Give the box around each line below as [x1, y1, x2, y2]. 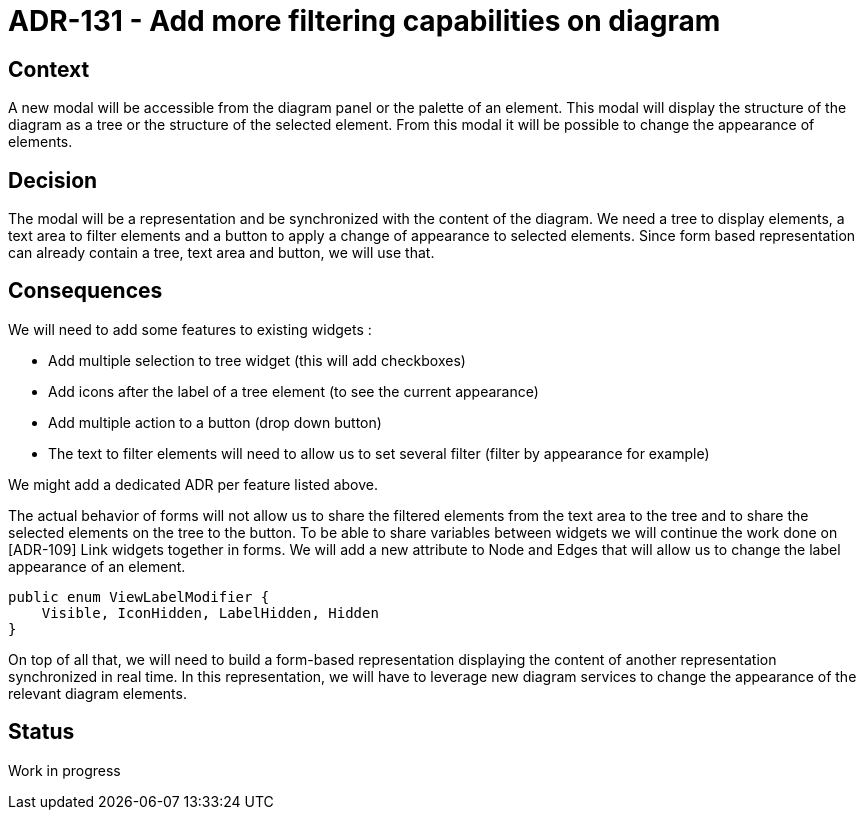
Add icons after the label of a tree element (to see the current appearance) [48, 382, 539, 400]
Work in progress [8, 761, 121, 779]
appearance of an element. [8, 557, 186, 575]
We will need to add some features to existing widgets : [8, 320, 372, 338]
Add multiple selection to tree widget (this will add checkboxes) [48, 351, 466, 369]
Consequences [8, 278, 163, 304]
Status [8, 719, 75, 745]
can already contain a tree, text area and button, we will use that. [8, 244, 435, 262]
